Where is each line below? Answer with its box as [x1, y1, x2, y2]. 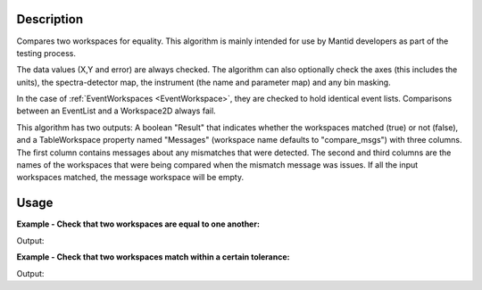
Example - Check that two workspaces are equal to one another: [16, 219, 261, 229]
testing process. [16, 47, 76, 58]
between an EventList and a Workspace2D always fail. [16, 105, 216, 116]
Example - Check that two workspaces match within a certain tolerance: [16, 252, 290, 262]
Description [16, 12, 84, 27]
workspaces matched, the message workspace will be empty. [16, 172, 245, 183]
